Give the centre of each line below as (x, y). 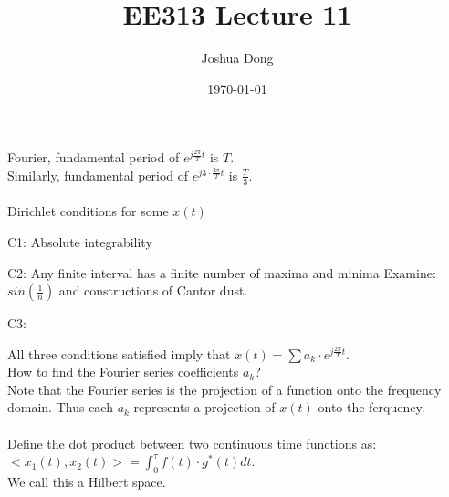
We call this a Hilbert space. (87, 482)
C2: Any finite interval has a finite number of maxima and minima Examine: (222, 272)
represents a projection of (204, 407)
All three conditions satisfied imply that (119, 353)
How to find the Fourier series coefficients (123, 372)
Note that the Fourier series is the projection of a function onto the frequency (224, 389)
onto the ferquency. (371, 407)
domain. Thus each (60, 407)
